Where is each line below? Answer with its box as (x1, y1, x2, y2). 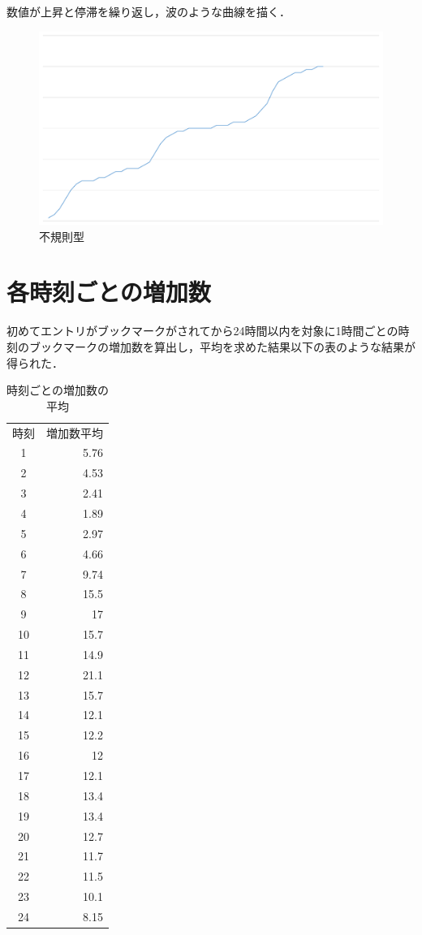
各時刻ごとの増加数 (6, 275, 211, 308)
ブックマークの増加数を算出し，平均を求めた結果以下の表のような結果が (28, 338, 416, 355)
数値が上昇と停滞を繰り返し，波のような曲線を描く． (6, 3, 291, 19)
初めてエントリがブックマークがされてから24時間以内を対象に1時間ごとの (6, 322, 398, 339)
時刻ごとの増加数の (6, 381, 109, 399)
